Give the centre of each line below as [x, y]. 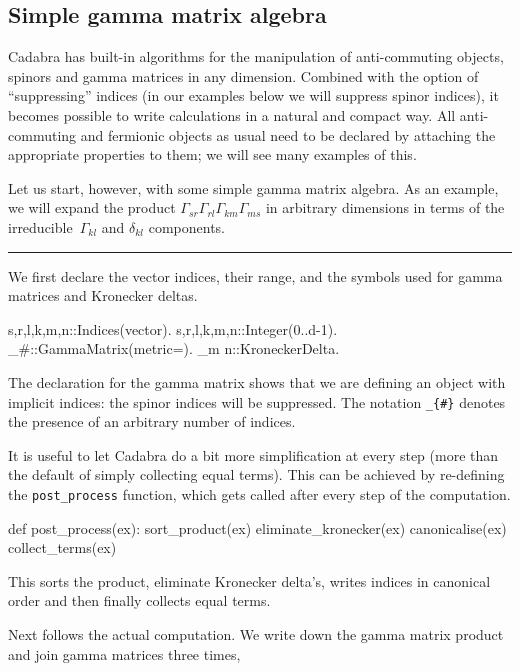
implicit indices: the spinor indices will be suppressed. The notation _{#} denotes [257, 401]
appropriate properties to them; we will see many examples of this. [212, 154]
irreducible [40, 226]
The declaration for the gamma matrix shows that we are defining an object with [257, 381]
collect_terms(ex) [62, 547]
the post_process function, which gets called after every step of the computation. [259, 493]
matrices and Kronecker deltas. [103, 295]
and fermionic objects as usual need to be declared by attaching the [288, 134]
